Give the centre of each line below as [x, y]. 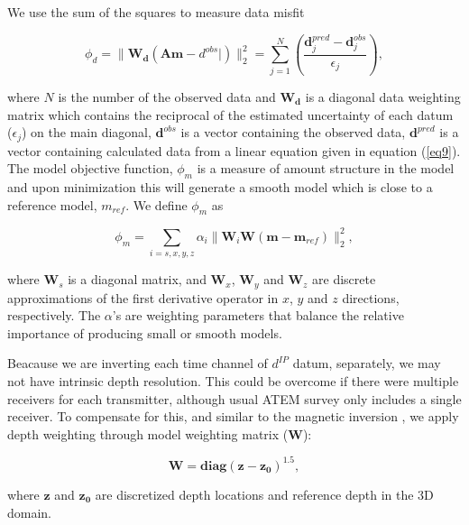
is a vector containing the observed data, [293, 132]
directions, [371, 297]
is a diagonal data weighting [383, 97]
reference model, [52, 204]
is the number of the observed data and [167, 97]
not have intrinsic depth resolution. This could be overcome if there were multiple [233, 381]
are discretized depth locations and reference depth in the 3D [264, 494]
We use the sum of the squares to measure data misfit [156, 12]
